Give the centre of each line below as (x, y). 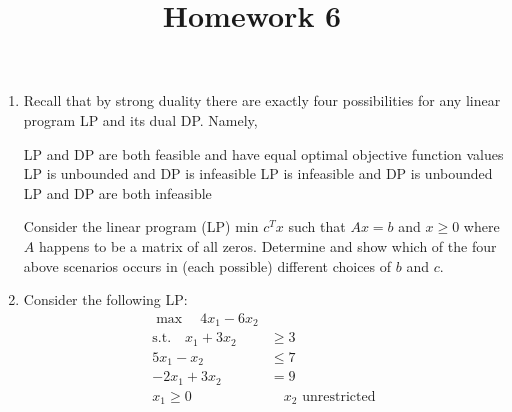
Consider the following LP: (105, 299)
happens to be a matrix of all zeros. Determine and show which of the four (267, 245)
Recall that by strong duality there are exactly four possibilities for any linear (262, 100)
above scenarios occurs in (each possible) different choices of (207, 265)
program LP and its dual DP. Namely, (140, 119)
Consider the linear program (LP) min (141, 226)
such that (317, 226)
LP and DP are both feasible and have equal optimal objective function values (263, 153)
